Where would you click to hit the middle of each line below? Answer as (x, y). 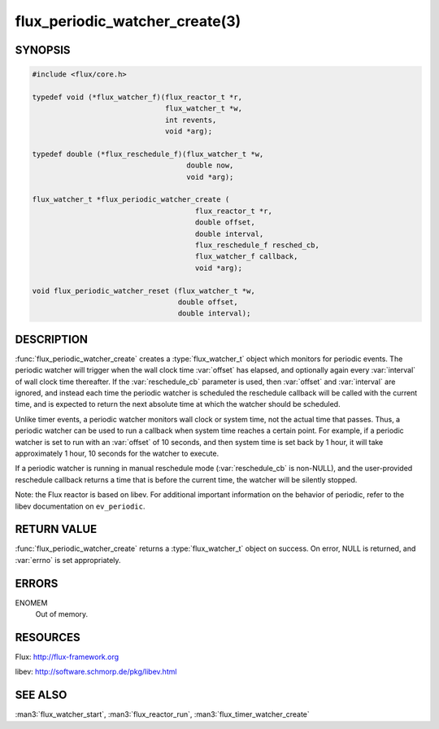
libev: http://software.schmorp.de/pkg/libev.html (96, 672)
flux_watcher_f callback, (246, 257)
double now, (210, 166)
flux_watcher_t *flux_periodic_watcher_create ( (131, 200)
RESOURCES (48, 637)
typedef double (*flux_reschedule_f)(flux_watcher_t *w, (148, 154)
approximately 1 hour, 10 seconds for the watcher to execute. (117, 453)
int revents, (191, 120)
